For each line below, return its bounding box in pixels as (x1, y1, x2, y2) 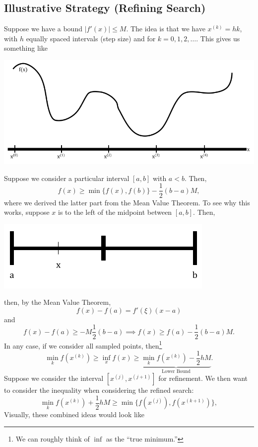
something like (4, 43, 48, 53)
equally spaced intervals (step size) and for (26, 33, 156, 43)
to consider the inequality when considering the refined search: (4, 385, 194, 395)
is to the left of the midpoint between (58, 207, 172, 217)
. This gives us (196, 33, 240, 43)
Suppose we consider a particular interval (4, 173, 129, 183)
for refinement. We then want (158, 373, 248, 383)
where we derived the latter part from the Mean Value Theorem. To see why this (4, 197, 250, 207)
